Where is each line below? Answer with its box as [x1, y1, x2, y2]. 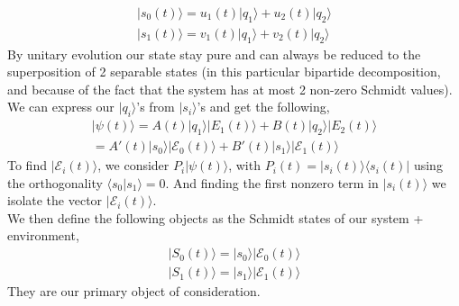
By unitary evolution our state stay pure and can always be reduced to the [7, 44, 421, 63]
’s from [136, 97, 175, 116]
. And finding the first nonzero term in [165, 173, 379, 192]
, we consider [97, 156, 170, 175]
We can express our [7, 97, 115, 116]
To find [7, 156, 47, 175]
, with [228, 156, 261, 175]
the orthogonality [7, 173, 103, 192]
